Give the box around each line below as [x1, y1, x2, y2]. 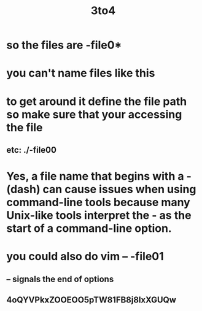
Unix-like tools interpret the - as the [6, 209, 192, 223]
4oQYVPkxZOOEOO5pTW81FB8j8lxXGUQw [6, 295, 177, 305]
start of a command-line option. [6, 221, 172, 236]
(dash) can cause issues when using [6, 182, 196, 196]
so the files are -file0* [6, 38, 122, 52]
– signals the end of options [6, 274, 114, 284]
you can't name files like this [6, 66, 155, 80]
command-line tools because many [6, 196, 190, 209]
